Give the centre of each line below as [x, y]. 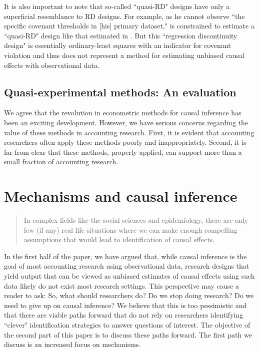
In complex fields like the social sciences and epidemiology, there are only [136, 220]
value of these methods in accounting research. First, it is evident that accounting [129, 132]
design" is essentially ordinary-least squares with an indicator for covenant [117, 45]
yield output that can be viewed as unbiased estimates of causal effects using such [129, 276]
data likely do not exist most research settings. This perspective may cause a [122, 285]
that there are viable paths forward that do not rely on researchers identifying [124, 315]
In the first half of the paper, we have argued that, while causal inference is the [125, 256]
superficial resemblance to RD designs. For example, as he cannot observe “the [124, 16]
